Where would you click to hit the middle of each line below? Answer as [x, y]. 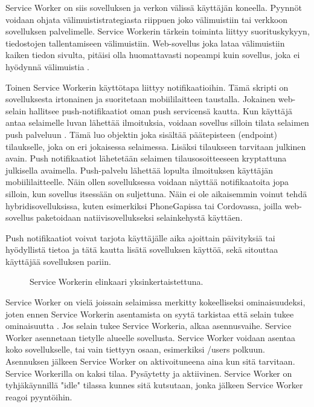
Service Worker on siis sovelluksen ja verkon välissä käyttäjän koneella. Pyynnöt [154, 7]
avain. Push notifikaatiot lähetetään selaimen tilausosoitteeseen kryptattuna [146, 158]
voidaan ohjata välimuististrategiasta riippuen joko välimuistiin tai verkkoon [147, 19]
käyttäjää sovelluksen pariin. [58, 261]
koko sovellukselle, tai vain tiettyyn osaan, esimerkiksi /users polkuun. [135, 349]
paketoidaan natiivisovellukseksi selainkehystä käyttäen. [139, 217]
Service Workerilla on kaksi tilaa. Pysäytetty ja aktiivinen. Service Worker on [149, 373]
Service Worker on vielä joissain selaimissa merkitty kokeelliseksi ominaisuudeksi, [155, 302]
